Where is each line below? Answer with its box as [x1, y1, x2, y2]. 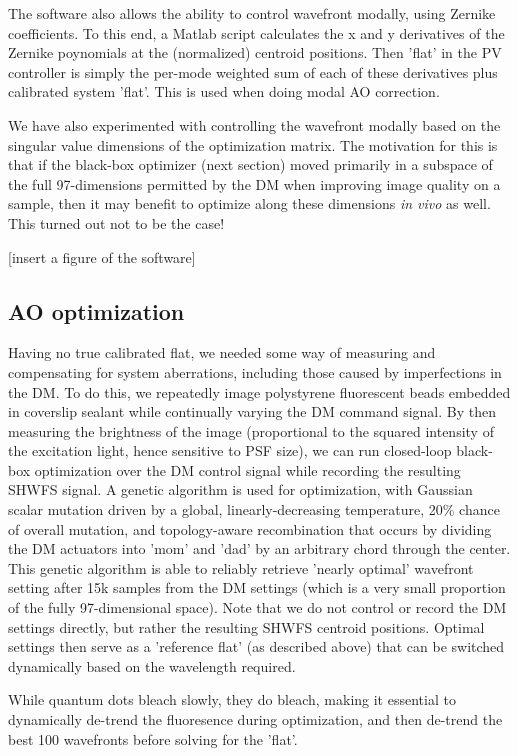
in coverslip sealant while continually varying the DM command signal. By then [8, 401, 496, 422]
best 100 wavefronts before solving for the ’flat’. [8, 728, 298, 749]
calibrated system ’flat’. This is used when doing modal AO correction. [8, 81, 440, 102]
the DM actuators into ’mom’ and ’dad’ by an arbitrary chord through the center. [8, 538, 511, 559]
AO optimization [8, 295, 185, 326]
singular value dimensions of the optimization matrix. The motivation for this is [8, 134, 498, 155]
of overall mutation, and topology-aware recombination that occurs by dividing [8, 518, 492, 539]
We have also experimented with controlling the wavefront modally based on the [8, 114, 501, 135]
